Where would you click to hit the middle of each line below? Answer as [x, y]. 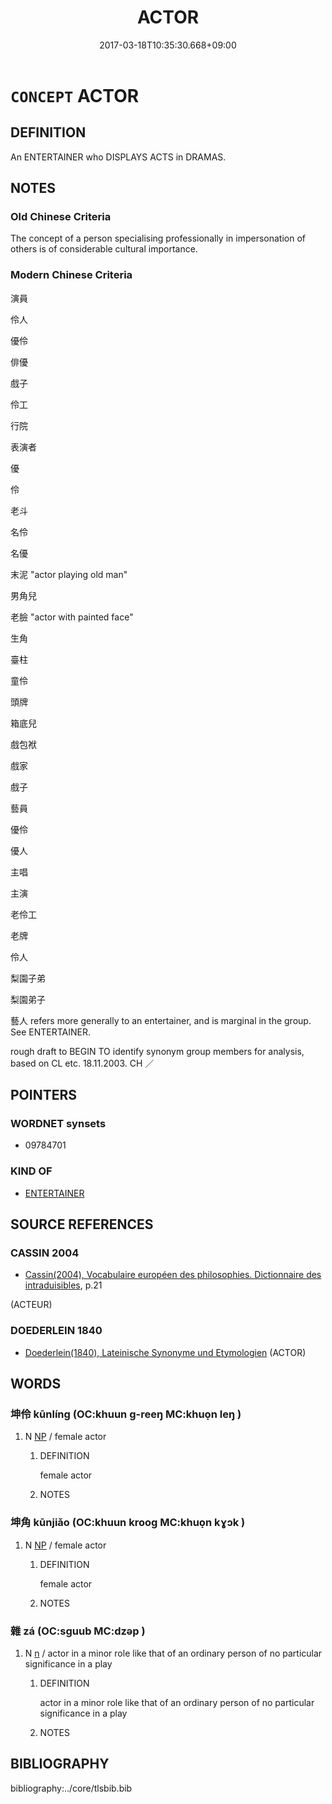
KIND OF [31, 1171]
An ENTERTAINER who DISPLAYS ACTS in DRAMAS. [118, 157]
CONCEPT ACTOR [75, 95]
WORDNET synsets [58, 1124]
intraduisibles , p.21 [63, 1285]
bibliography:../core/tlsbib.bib [71, 1788]
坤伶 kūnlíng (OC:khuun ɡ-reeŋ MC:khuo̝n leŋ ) [126, 1414]
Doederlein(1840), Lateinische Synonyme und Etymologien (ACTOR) [165, 1352]
